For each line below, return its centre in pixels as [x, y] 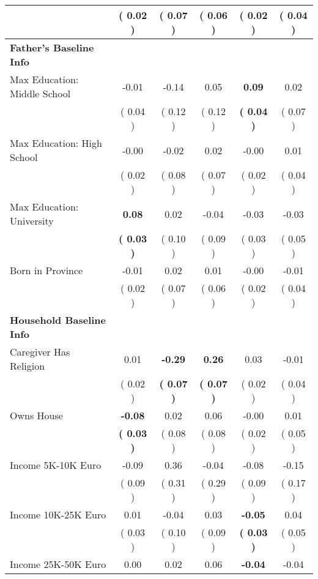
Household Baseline [58, 320]
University [32, 221]
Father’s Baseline [52, 47]
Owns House [36, 415]
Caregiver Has [40, 352]
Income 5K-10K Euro [56, 465]
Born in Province [46, 270]
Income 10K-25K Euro [58, 514]
